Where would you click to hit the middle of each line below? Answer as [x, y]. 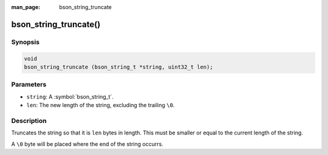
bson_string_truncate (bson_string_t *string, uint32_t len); [118, 67]
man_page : [26, 7]
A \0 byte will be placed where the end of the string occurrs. [87, 144]
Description [29, 120]
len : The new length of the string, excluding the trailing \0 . [101, 105]
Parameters [29, 85]
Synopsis [25, 42]
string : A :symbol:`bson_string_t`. [70, 96]
